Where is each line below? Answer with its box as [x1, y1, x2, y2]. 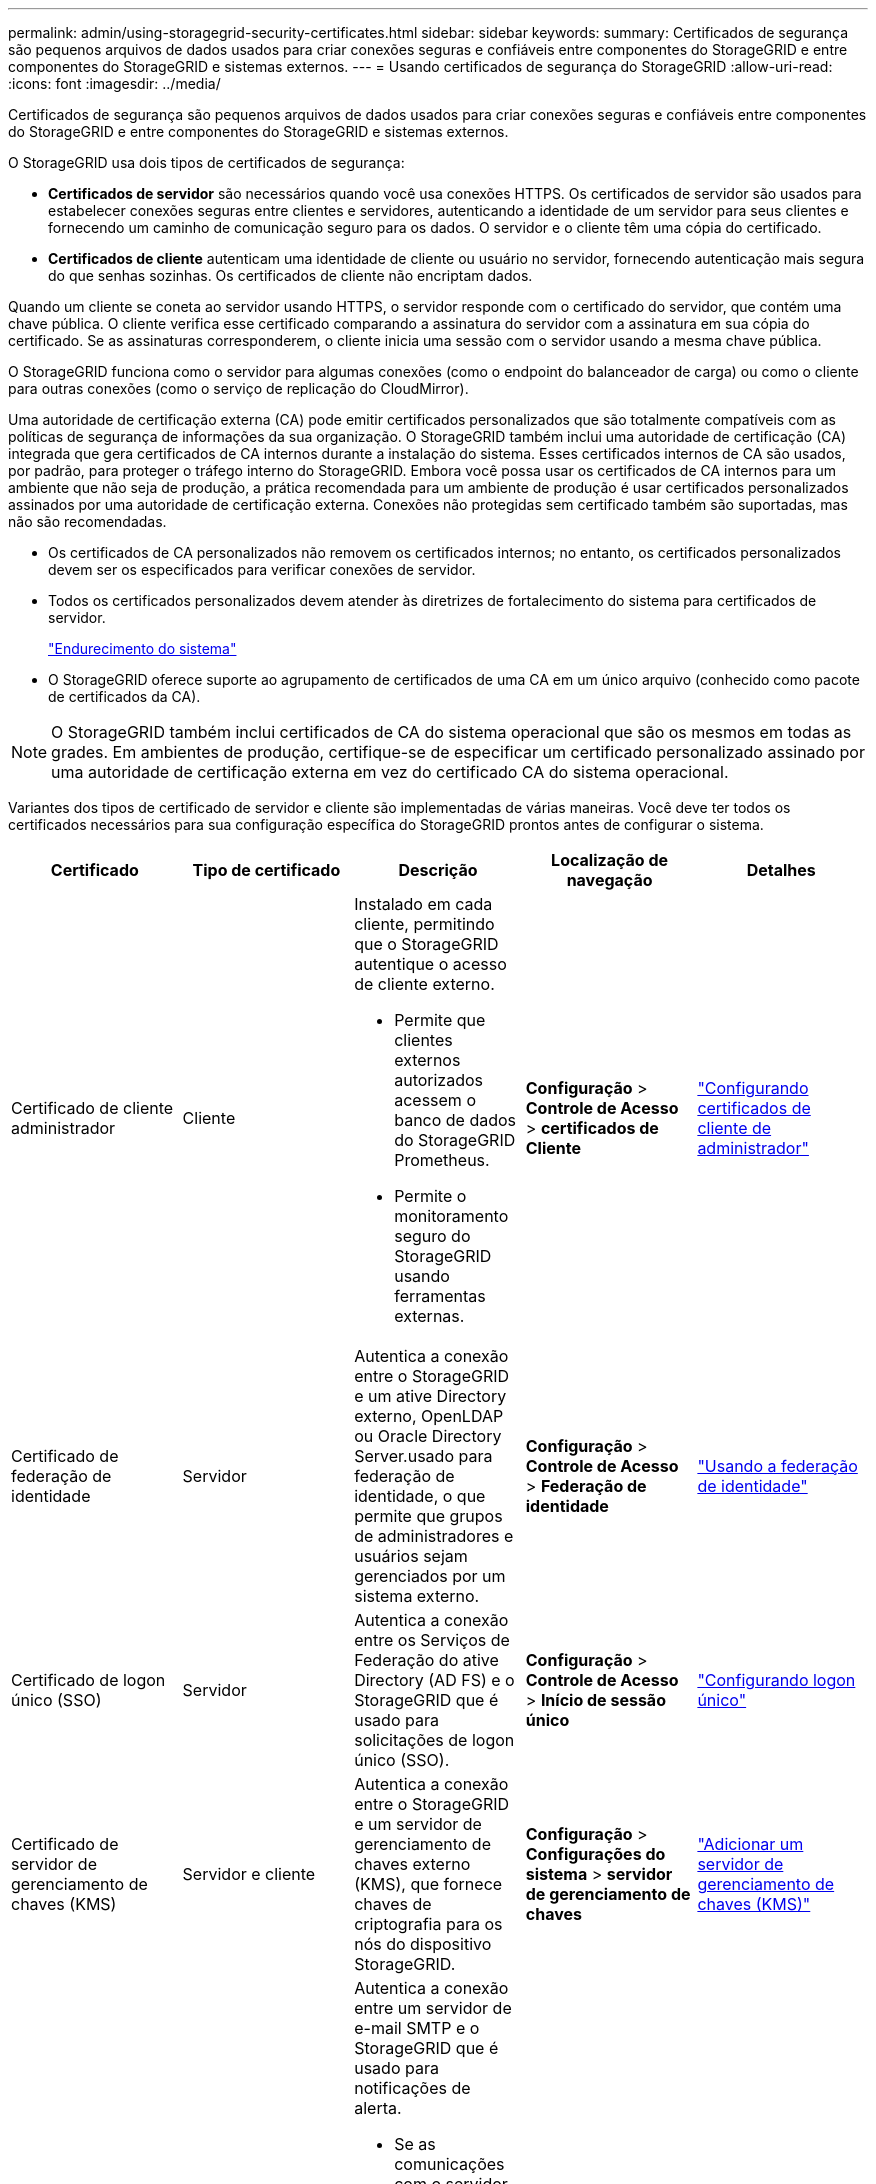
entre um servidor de [354, 1998, 512, 2018]
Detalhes [746, 860, 816, 880]
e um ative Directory [354, 1386, 507, 1406]
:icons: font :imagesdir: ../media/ [8, 75, 221, 92]
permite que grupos [354, 1506, 503, 1526]
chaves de [354, 1894, 432, 1914]
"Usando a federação [697, 1456, 858, 1476]
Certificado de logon [11, 1670, 166, 1690]
